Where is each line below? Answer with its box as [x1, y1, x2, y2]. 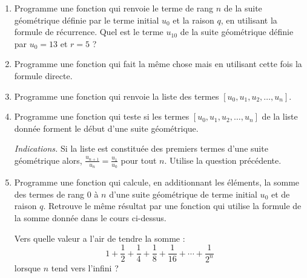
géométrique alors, [14, 154, 82, 166]
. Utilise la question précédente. [164, 154, 282, 166]
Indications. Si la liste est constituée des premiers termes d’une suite [14, 142, 268, 155]
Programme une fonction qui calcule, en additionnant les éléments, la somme [14, 176, 300, 189]
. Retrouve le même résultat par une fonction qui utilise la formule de [43, 199, 302, 212]
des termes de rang [14, 187, 85, 200]
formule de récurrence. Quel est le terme [14, 25, 163, 38]
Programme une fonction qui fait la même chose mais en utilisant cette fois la [14, 57, 302, 70]
